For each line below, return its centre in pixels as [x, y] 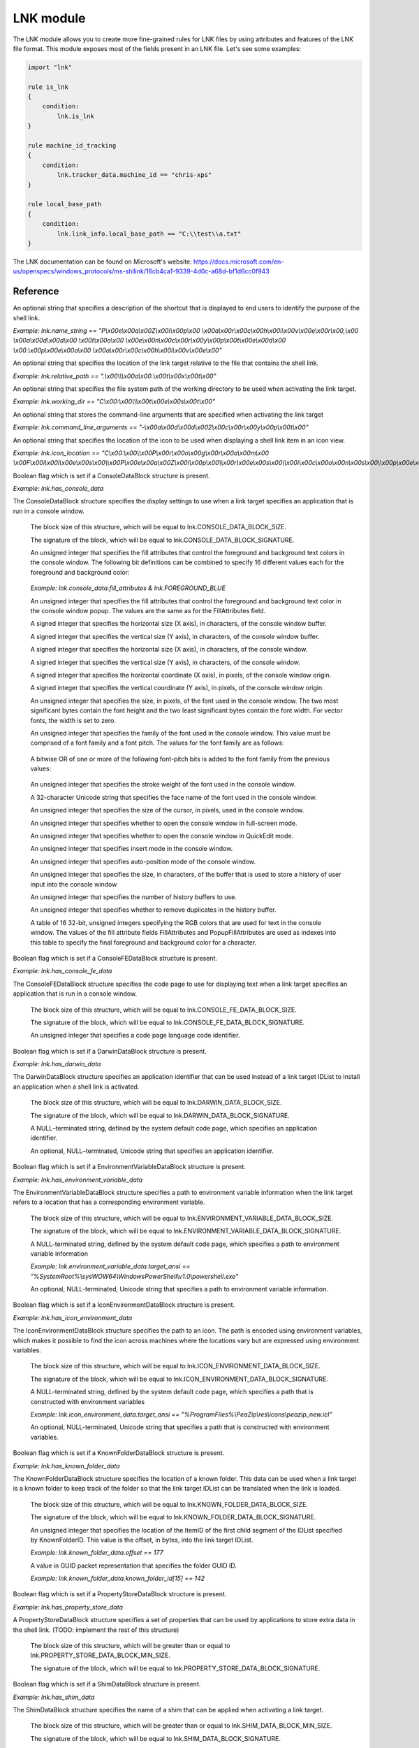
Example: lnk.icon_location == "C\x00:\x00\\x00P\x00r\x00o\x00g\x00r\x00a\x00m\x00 [141, 453]
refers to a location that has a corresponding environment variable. [109, 1202]
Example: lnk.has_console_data [58, 489]
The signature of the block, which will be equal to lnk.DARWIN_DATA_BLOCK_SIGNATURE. [160, 1115]
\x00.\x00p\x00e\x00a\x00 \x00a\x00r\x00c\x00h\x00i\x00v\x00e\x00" [118, 350]
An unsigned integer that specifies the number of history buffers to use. [133, 897]
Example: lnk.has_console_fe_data [63, 971]
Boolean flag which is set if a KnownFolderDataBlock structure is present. [119, 1453]
